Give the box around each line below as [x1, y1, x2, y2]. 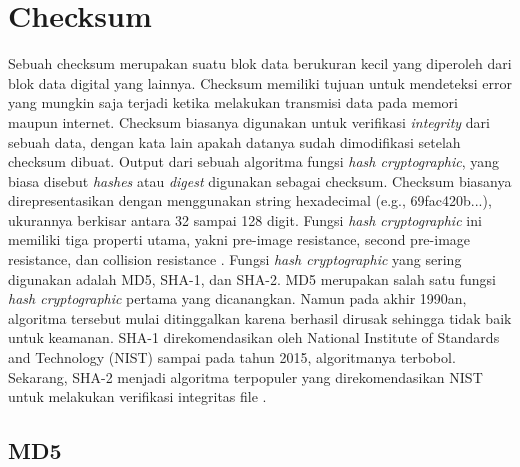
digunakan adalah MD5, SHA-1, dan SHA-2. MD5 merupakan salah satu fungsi [8, 268, 497, 289]
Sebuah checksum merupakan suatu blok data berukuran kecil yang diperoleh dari [8, 53, 512, 74]
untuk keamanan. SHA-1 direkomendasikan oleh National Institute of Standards [8, 327, 500, 348]
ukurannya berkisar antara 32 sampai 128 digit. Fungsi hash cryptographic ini [8, 209, 482, 230]
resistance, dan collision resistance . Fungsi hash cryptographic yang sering [8, 249, 462, 270]
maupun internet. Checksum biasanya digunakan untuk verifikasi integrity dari [8, 111, 490, 132]
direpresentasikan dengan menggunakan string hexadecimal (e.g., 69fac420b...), [8, 190, 492, 211]
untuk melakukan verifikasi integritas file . [8, 386, 267, 407]
